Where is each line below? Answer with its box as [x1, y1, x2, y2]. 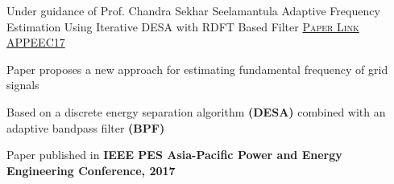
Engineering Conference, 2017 [6, 162, 176, 178]
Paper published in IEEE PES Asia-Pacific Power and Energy [6, 146, 342, 163]
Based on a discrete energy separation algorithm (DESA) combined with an [6, 103, 386, 120]
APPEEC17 [6, 34, 65, 51]
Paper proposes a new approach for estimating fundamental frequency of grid [6, 60, 388, 77]
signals [6, 76, 39, 93]
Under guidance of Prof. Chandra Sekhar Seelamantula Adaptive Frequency [6, 2, 380, 18]
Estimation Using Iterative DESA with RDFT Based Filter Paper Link [6, 18, 359, 35]
